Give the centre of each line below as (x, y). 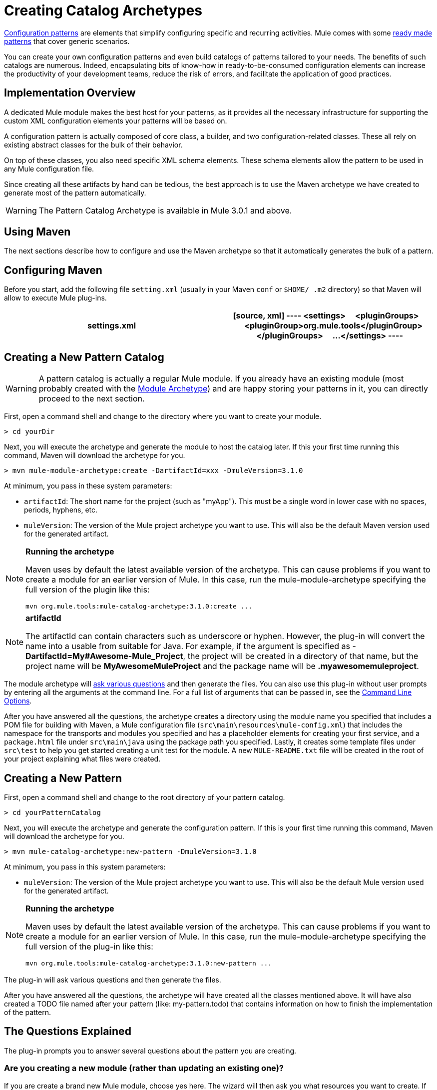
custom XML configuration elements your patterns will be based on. (116, 120)
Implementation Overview (70, 93)
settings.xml (112, 326)
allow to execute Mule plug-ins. (55, 298)
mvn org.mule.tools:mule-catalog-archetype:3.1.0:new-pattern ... (149, 963)
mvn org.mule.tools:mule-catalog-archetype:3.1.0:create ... (139, 606)
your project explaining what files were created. (82, 759)
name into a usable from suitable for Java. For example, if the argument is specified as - (191, 646)
